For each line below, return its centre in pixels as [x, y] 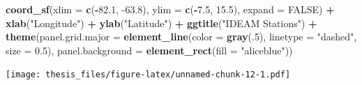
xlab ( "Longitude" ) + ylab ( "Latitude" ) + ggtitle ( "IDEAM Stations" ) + [161, 23]
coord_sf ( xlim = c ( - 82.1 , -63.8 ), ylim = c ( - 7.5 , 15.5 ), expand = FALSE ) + [170, 9]
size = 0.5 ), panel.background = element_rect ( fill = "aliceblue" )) [149, 50]
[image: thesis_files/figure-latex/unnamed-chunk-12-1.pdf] [148, 75]
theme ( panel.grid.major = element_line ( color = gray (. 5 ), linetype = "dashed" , [181, 37]
